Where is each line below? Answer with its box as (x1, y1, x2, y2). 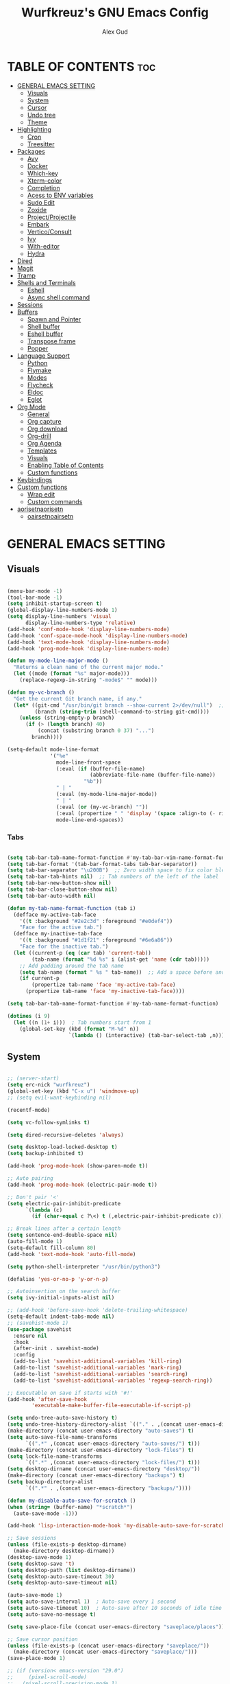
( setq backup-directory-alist (7, 1479, 94, 1486)
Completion (27, 183, 60, 192)
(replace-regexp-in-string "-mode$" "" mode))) (19, 676, 157, 684)
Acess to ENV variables (27, 191, 94, 199)
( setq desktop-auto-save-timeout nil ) (7, 1580, 118, 1586)
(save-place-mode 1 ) (7, 1655, 66, 1662)
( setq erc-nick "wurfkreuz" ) (7, 1082, 90, 1089)
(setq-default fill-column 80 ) (7, 1244, 97, 1251)
